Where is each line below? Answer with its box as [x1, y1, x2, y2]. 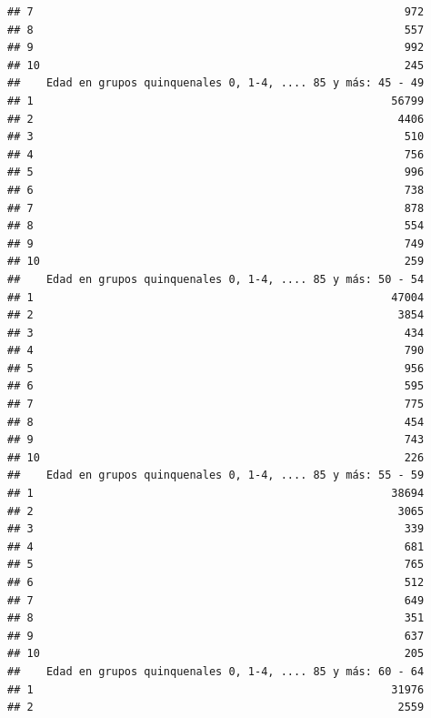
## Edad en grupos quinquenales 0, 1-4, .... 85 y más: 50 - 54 [7, 272, 425, 286]
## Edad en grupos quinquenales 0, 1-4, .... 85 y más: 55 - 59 [7, 469, 425, 482]
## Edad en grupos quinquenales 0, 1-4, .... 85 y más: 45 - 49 [7, 76, 425, 90]
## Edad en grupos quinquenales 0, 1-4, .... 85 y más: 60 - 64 [7, 664, 425, 678]
